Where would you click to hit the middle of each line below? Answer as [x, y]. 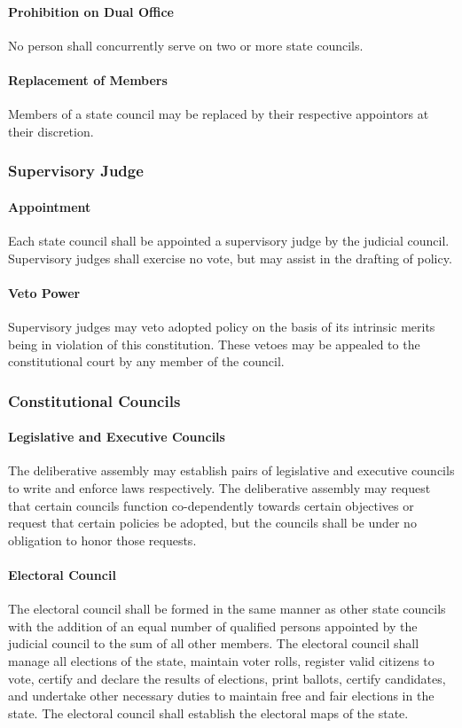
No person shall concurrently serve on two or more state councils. [186, 45]
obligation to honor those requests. [102, 540]
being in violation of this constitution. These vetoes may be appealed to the [214, 344]
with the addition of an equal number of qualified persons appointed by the [213, 626]
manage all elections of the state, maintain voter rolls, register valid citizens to [221, 660]
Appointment [50, 206]
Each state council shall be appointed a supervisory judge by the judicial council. [229, 241]
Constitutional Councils [94, 400]
